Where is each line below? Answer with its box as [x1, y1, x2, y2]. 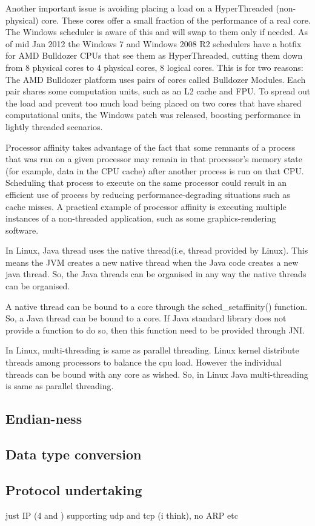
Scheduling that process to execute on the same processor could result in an [5, 176, 287, 189]
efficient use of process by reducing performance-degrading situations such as [5, 188, 290, 200]
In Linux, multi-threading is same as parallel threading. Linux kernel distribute [5, 344, 299, 357]
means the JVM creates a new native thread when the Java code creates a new [5, 255, 299, 268]
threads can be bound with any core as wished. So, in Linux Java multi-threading [5, 367, 308, 380]
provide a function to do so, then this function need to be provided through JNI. [5, 323, 305, 336]
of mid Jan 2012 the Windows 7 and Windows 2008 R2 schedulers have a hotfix [5, 37, 302, 50]
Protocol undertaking [5, 480, 142, 499]
